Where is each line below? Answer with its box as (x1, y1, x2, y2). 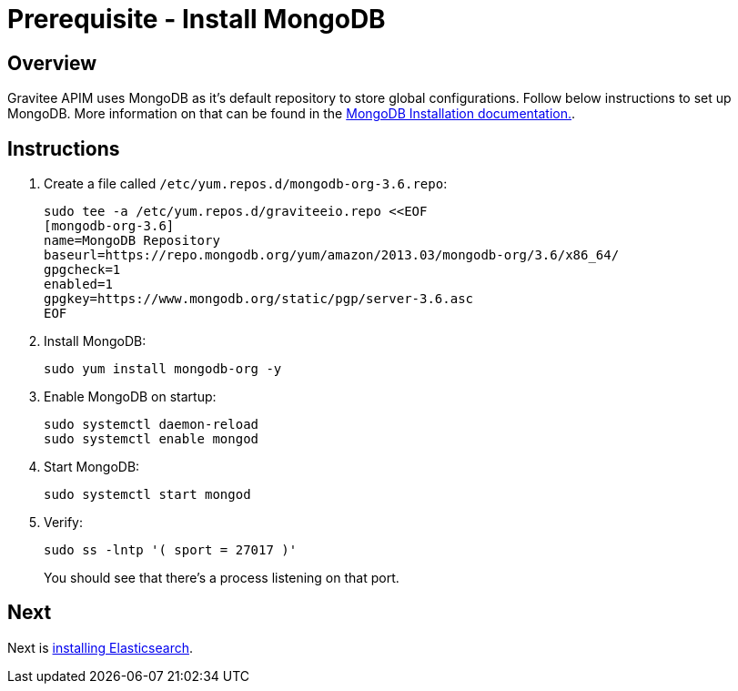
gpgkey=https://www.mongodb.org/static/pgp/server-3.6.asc (44, 291, 474, 307)
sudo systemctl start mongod (44, 487, 251, 503)
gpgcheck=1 (44, 262, 121, 278)
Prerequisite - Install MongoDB (7, 4, 386, 35)
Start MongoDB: (44, 459, 140, 475)
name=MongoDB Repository (44, 233, 220, 249)
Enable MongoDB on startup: (44, 389, 217, 405)
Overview (7, 51, 97, 75)
